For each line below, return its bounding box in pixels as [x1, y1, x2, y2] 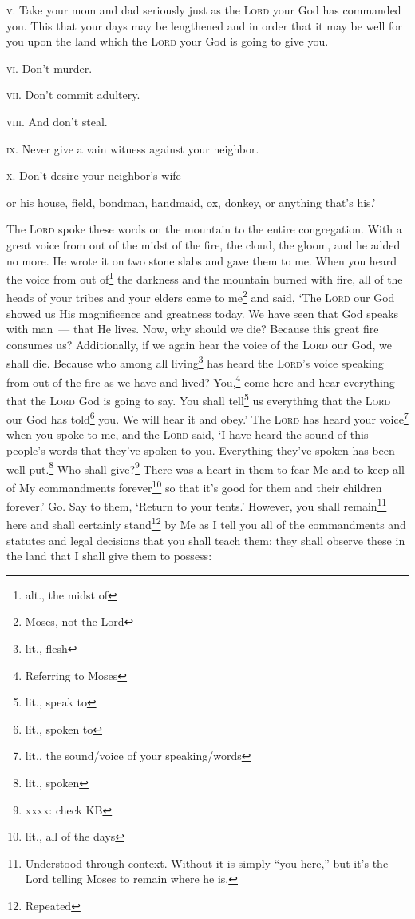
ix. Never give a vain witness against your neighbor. [6, 140, 259, 157]
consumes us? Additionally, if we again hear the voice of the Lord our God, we [6, 336, 393, 352]
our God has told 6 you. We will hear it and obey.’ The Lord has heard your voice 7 [6, 408, 409, 427]
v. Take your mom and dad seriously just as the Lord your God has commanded [6, 2, 401, 18]
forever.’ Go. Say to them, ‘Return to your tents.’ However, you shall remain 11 [6, 495, 387, 514]
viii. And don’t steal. [6, 113, 108, 129]
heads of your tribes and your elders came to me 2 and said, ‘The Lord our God [6, 287, 395, 306]
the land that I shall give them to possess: [6, 547, 212, 564]
